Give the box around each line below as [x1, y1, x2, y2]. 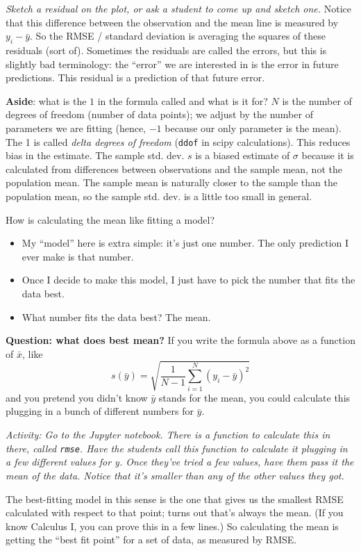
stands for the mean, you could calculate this [158, 390, 351, 404]
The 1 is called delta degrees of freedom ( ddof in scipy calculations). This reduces [6, 134, 351, 149]
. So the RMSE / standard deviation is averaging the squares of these [30, 28, 326, 43]
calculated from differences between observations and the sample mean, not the [6, 161, 342, 176]
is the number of [282, 93, 352, 108]
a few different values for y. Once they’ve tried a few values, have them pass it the [6, 454, 354, 469]
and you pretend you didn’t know [6, 390, 148, 404]
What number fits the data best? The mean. [22, 309, 211, 324]
